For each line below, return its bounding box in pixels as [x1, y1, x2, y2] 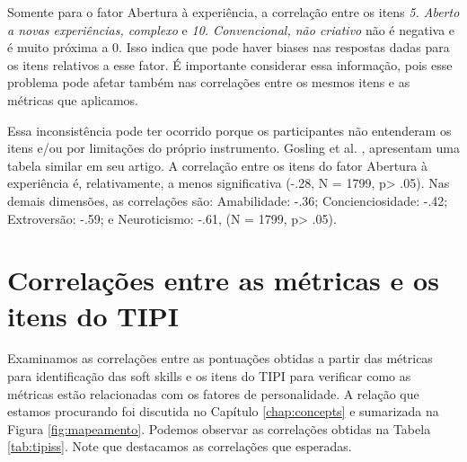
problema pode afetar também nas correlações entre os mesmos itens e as [7, 73, 410, 92]
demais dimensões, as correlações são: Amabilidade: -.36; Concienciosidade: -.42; [7, 191, 448, 209]
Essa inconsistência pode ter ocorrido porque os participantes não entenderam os [7, 120, 452, 139]
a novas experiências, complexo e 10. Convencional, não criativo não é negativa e [7, 20, 455, 39]
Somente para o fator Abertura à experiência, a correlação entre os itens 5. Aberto [7, 3, 460, 21]
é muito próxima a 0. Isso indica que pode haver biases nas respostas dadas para [7, 38, 450, 57]
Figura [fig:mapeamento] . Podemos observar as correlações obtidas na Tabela [7, 419, 431, 438]
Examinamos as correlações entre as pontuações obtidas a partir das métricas [7, 349, 433, 368]
